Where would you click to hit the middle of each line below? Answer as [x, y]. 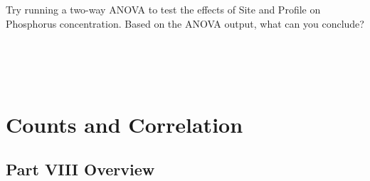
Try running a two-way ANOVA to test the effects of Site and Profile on [163, 10]
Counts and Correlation [125, 124]
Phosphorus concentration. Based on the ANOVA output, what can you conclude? [185, 23]
